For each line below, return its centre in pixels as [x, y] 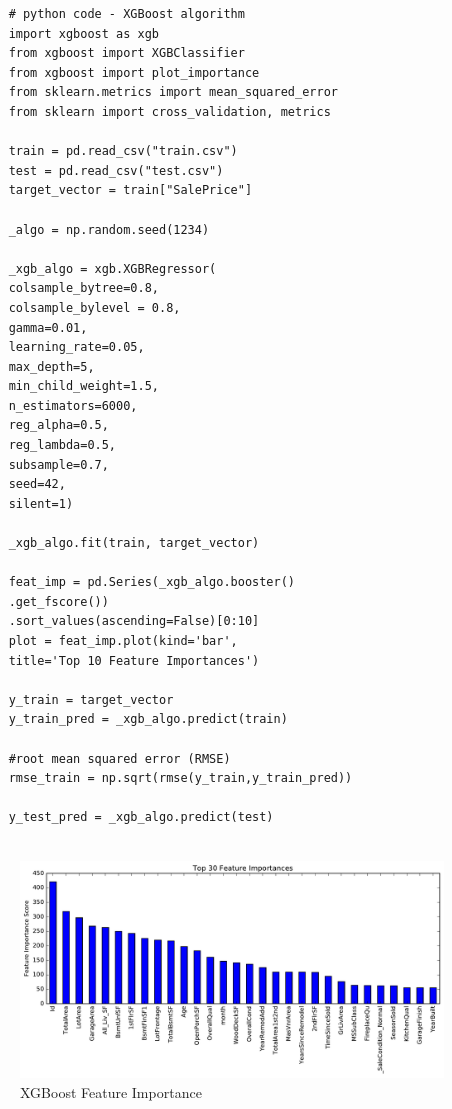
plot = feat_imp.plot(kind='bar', [123, 641]
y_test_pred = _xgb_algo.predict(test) [141, 817]
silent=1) [41, 503]
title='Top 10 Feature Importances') [134, 660]
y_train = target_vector [91, 699]
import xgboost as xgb [83, 33]
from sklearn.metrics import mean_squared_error [173, 92]
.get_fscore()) [58, 601]
